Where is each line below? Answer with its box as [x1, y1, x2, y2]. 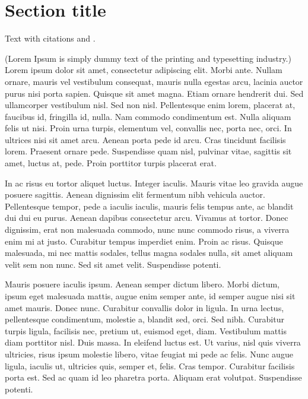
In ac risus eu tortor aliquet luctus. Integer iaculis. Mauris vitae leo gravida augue [5, 176, 303, 189]
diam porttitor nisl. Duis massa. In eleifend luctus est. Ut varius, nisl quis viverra [5, 336, 301, 349]
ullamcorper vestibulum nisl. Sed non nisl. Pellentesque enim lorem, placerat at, [5, 99, 296, 111]
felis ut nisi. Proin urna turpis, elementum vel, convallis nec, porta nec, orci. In [5, 122, 292, 134]
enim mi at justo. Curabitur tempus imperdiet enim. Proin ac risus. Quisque [5, 235, 283, 247]
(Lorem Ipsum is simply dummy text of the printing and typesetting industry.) [5, 52, 291, 64]
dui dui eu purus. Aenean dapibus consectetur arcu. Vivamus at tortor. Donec [5, 211, 288, 224]
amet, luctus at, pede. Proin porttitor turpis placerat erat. [5, 157, 217, 169]
